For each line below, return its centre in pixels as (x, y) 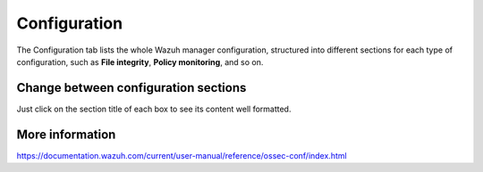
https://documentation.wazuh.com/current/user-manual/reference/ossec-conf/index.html (182, 155)
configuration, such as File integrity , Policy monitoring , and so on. (140, 61)
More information (66, 134)
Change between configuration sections (131, 88)
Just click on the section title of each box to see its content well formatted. (154, 109)
